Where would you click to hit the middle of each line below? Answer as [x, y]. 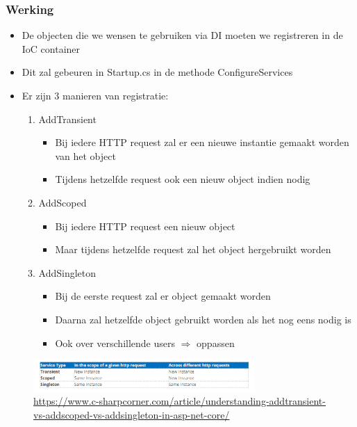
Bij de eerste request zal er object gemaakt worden [163, 296]
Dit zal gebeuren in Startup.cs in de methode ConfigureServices [157, 72]
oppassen [216, 343]
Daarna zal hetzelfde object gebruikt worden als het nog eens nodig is [203, 319]
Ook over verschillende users [115, 343]
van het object [85, 155]
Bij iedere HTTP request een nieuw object [145, 226]
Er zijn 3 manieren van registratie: [95, 95]
